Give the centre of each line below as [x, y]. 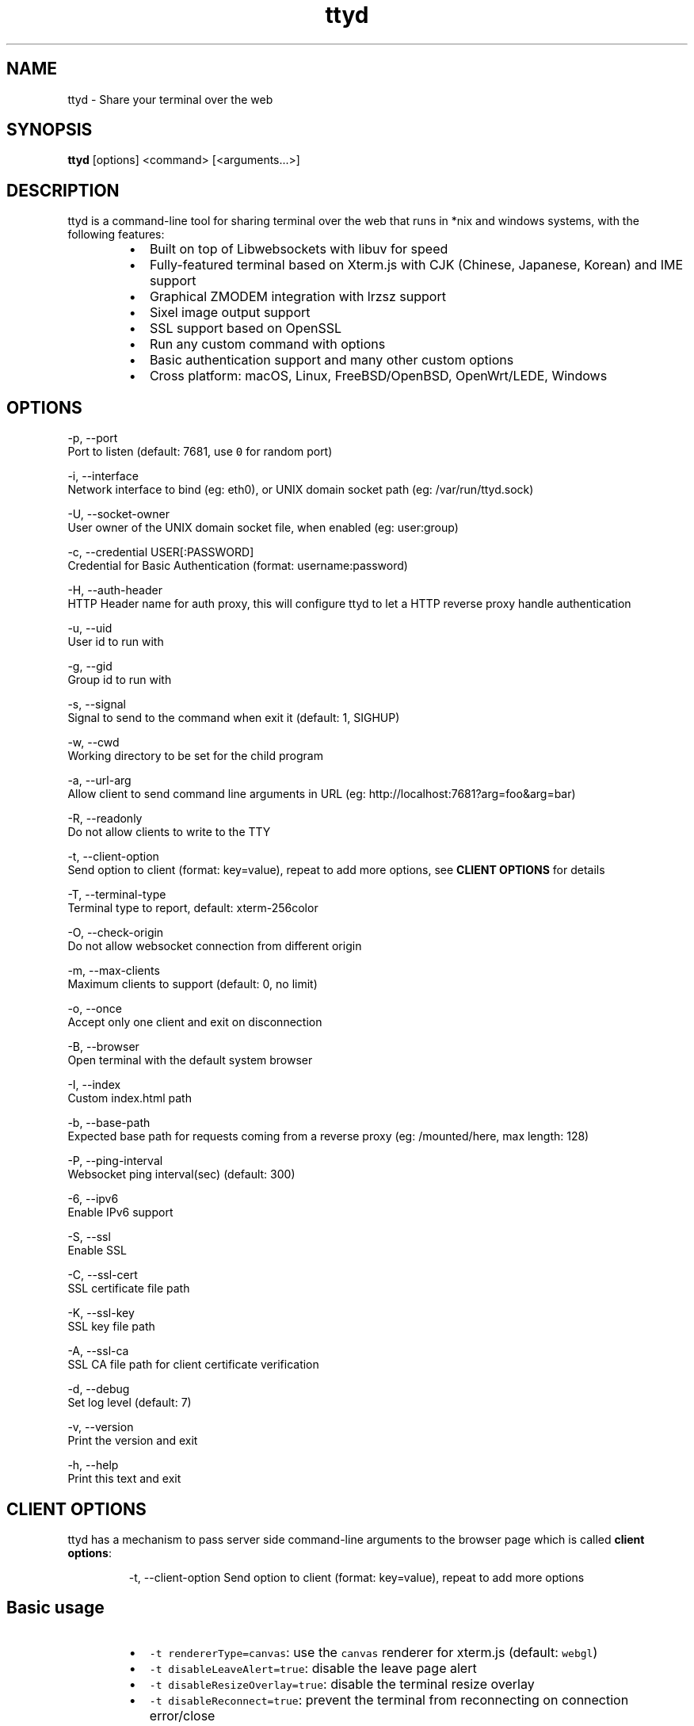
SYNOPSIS [50, 130]
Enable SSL [97, 1251]
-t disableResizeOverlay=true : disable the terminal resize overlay [342, 1684]
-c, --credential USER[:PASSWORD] [161, 552]
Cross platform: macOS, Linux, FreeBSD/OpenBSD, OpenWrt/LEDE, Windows [378, 376]
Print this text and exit [124, 1479]
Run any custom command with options [267, 344]
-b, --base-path [109, 1123]
